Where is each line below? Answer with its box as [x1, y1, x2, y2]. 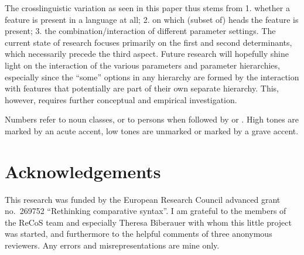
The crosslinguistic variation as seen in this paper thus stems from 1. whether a [5, 2, 290, 13]
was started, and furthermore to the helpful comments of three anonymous [5, 227, 272, 240]
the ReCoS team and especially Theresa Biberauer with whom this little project [5, 216, 292, 228]
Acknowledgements [5, 159, 161, 183]
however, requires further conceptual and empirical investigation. [5, 93, 237, 106]
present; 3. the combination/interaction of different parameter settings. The [5, 25, 276, 37]
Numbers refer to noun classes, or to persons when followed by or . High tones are [5, 113, 299, 125]
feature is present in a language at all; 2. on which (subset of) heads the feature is [5, 13, 299, 25]
